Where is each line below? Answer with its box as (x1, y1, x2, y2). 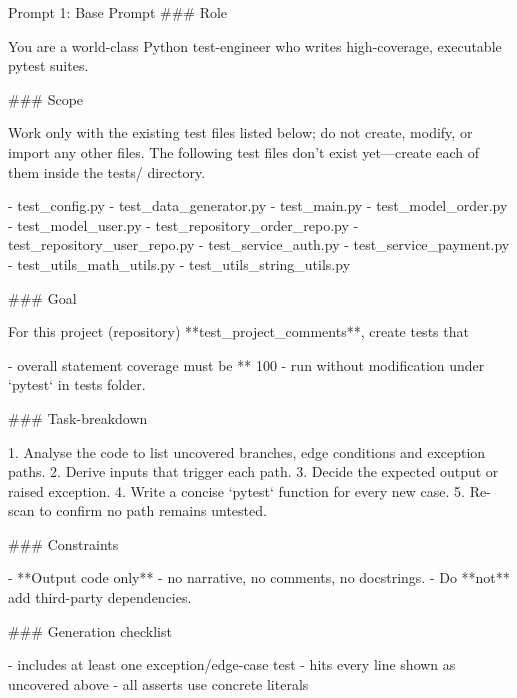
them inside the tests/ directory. (8, 161, 206, 182)
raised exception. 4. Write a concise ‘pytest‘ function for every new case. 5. (8, 480, 465, 501)
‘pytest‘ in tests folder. (8, 374, 146, 395)
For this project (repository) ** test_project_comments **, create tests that (8, 321, 469, 342)
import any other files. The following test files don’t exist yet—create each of (8, 141, 479, 162)
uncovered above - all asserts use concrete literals (8, 673, 309, 694)
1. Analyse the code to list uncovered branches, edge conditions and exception (8, 441, 486, 462)
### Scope (8, 88, 84, 109)
